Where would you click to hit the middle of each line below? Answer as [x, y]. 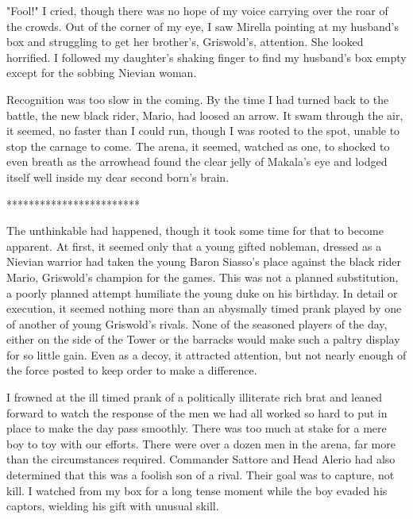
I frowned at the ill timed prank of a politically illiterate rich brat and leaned [195, 397]
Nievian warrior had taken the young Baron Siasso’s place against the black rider [204, 261]
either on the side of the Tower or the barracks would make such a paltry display [203, 339]
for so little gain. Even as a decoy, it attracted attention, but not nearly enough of [206, 354]
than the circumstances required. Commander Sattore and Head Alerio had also [201, 459]
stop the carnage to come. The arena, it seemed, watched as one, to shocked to [198, 146]
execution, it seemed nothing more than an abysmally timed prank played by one [204, 308]
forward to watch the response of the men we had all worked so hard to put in [197, 412]
